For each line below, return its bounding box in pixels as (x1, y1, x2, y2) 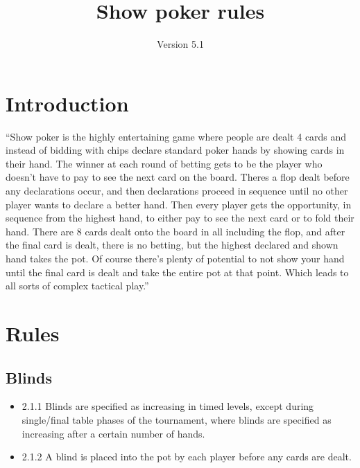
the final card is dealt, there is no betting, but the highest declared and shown (6, 237, 338, 252)
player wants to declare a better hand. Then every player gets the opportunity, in (6, 197, 352, 211)
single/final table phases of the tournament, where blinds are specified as (22, 412, 332, 426)
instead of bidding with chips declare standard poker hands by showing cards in (6, 143, 345, 157)
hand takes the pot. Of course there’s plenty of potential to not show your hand (6, 251, 345, 265)
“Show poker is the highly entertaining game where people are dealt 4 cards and (6, 129, 347, 143)
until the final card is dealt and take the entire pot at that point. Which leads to (6, 264, 349, 279)
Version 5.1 (157, 37, 204, 51)
